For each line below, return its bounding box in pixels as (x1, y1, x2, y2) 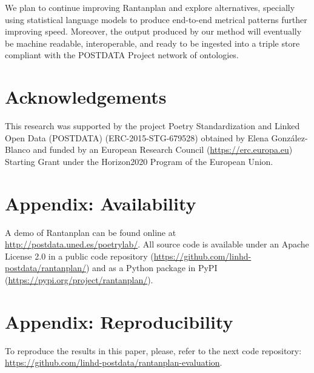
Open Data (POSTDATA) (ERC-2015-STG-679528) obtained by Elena (5, 131, 269, 144)
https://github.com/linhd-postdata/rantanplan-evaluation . (5, 356, 222, 369)
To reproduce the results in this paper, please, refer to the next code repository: (5, 344, 302, 357)
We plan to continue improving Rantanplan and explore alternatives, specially (5, 1, 295, 13)
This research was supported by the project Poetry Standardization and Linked (5, 119, 300, 132)
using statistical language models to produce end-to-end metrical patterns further (5, 13, 307, 25)
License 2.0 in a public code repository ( (5, 249, 154, 262)
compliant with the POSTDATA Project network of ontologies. (5, 49, 239, 61)
